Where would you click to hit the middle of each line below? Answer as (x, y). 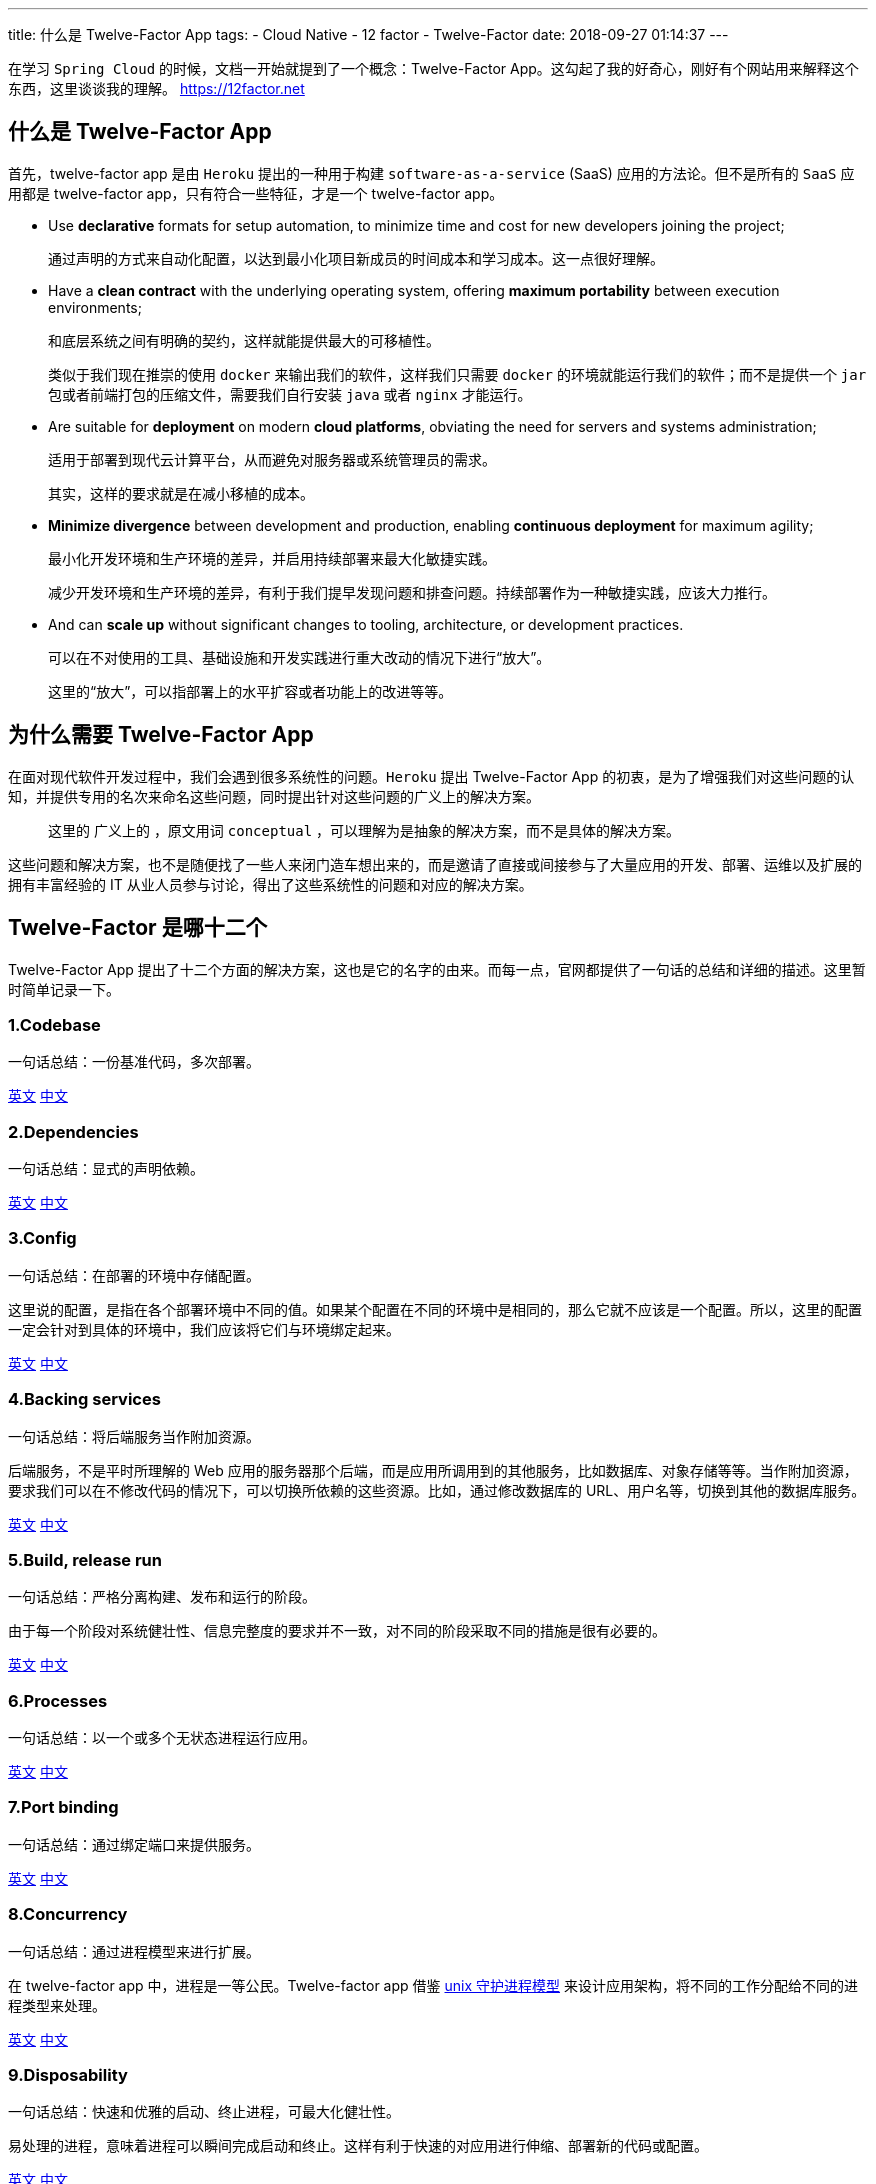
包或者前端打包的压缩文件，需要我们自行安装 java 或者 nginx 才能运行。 (290, 394)
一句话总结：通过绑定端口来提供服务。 (134, 1844)
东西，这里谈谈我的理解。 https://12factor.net (156, 88)
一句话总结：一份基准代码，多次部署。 (134, 1062)
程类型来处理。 (57, 2005)
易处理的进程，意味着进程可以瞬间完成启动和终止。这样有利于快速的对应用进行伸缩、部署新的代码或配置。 (358, 2146)
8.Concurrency (68, 1914)
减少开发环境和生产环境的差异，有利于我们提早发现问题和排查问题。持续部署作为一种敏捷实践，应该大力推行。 (412, 592)
